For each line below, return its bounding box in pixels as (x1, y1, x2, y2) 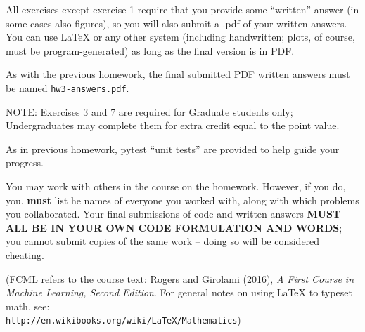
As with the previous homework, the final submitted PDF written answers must (6, 67, 350, 81)
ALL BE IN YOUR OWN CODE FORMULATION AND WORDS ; (6, 220, 342, 234)
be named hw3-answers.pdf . (6, 80, 129, 95)
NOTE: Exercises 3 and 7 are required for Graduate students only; (6, 104, 293, 119)
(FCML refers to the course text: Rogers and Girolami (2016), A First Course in (6, 271, 354, 286)
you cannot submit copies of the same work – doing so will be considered (6, 234, 320, 248)
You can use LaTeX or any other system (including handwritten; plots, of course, (6, 29, 355, 44)
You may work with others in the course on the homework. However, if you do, (6, 179, 346, 193)
